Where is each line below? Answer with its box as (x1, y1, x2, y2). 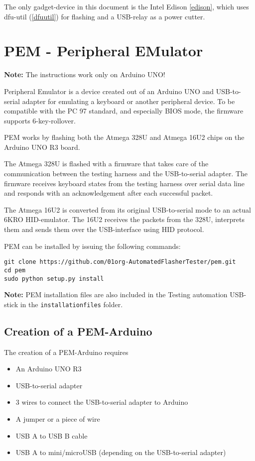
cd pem (4, 266, 25, 274)
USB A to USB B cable (15, 430, 88, 441)
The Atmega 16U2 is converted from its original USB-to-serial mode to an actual (4, 204, 251, 215)
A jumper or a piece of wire (15, 414, 100, 424)
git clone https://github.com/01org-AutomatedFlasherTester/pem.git (4, 258, 236, 266)
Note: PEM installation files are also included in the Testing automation (4, 289, 228, 300)
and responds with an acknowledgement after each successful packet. (4, 188, 213, 198)
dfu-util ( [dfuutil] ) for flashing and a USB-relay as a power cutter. (4, 11, 205, 21)
